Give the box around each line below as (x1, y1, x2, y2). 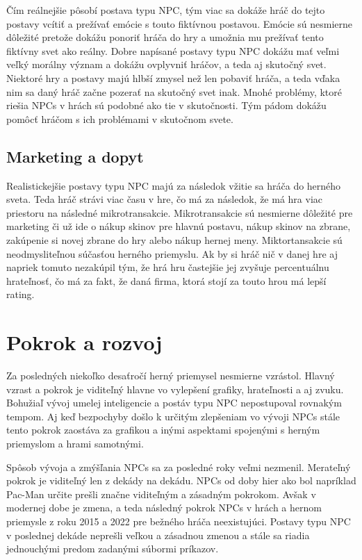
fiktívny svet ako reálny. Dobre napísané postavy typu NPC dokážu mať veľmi (6, 43, 340, 58)
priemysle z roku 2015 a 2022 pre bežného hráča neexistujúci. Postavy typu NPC (6, 513, 351, 528)
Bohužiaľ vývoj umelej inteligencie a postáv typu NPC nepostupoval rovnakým (6, 395, 342, 410)
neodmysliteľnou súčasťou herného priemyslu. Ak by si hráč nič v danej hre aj (6, 246, 338, 261)
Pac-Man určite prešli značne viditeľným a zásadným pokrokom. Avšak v (6, 486, 316, 501)
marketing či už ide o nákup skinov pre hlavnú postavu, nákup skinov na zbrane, (6, 219, 351, 233)
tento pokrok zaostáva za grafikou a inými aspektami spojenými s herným (6, 422, 320, 437)
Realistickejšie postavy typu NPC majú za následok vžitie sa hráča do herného (6, 178, 341, 192)
